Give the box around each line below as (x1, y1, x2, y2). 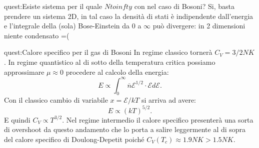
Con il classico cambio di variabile (4, 95, 108, 105)
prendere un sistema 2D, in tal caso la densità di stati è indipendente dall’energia (4, 10, 253, 21)
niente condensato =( (4, 30, 69, 40)
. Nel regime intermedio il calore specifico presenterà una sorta (62, 114, 253, 125)
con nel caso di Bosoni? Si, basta (134, 1, 235, 11)
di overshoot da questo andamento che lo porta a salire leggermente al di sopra (4, 124, 246, 135)
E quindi (4, 114, 30, 125)
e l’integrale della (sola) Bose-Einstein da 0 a (4, 20, 141, 31)
